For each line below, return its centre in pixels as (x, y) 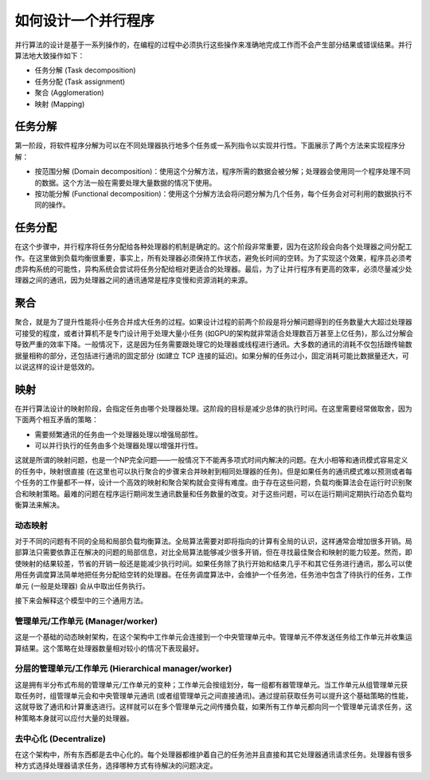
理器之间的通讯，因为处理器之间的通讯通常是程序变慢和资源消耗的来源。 (133, 280)
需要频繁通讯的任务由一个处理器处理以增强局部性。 (118, 434)
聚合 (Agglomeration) (69, 93)
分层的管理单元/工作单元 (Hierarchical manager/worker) (123, 668)
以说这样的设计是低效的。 (57, 366)
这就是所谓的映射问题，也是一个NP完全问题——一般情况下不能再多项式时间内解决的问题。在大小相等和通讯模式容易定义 (211, 460)
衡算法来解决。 (39, 504)
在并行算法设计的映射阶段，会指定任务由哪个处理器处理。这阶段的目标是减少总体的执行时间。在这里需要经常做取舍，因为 (213, 408)
